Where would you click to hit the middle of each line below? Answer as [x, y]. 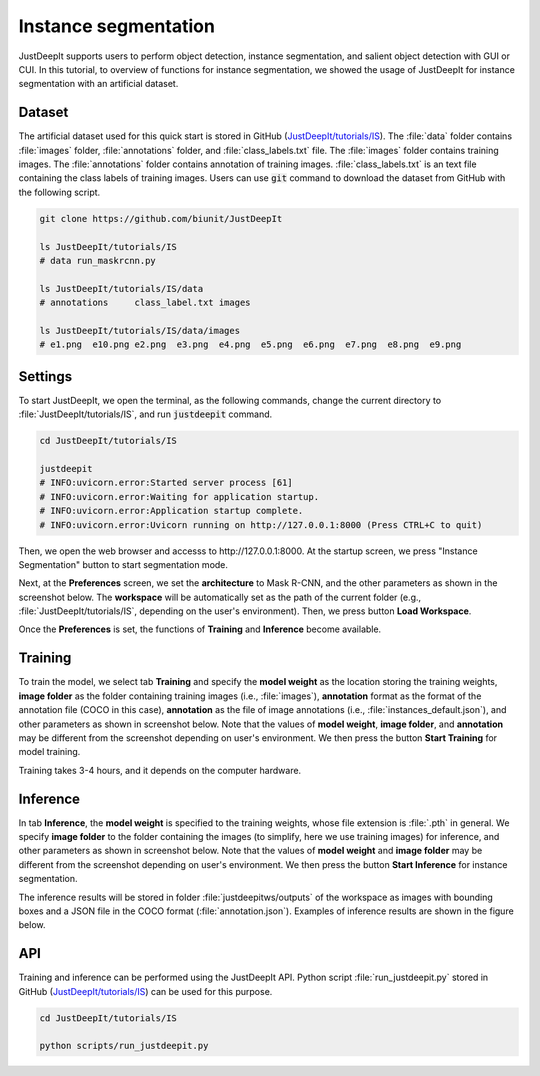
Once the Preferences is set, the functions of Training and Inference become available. [200, 629]
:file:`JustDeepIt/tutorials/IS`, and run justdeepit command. [145, 414]
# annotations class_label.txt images [145, 303]
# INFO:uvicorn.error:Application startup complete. [171, 511]
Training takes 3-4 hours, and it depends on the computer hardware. [160, 770]
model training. [49, 752]
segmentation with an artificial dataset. [98, 84]
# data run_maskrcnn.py [98, 260]
